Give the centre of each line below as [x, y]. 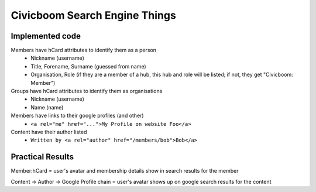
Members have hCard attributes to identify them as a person [83, 50]
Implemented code [46, 36]
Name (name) [47, 107]
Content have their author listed [49, 132]
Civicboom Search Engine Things [94, 15]
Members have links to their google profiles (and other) [77, 116]
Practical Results [42, 157]
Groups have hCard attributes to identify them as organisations [87, 91]
